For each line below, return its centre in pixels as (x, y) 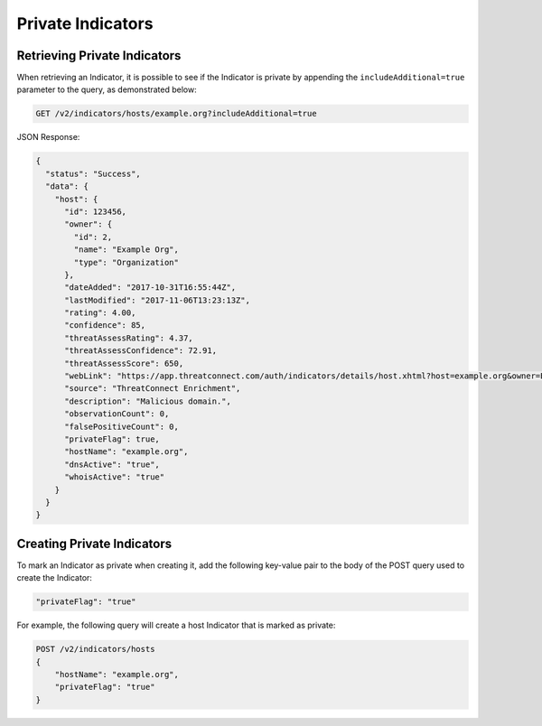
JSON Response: (48, 137)
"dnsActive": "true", (112, 464)
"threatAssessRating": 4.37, (129, 338)
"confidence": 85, (105, 326)
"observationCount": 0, (117, 414)
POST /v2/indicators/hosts (95, 649)
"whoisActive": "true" (115, 477)
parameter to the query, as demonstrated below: (107, 89)
